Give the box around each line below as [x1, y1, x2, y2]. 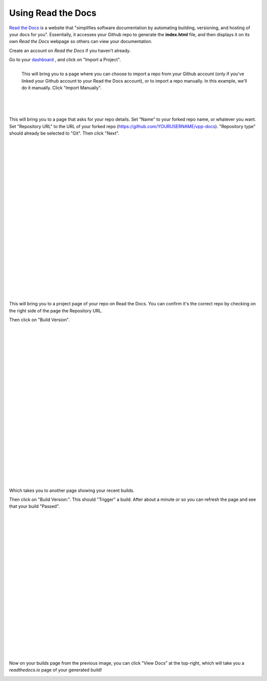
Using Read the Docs [9, 7, 96, 18]
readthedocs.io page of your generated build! [9, 667, 102, 673]
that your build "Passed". [9, 503, 60, 509]
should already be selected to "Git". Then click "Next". [9, 130, 120, 136]
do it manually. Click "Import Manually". [21, 85, 102, 91]
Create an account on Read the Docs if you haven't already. [9, 48, 131, 53]
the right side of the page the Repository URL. [9, 307, 103, 314]
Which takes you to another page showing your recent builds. [9, 487, 134, 493]
